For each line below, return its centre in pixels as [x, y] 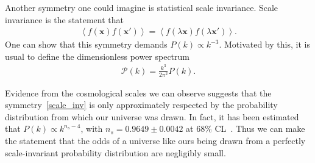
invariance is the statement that [65, 19]
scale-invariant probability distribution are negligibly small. [115, 152]
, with [92, 129]
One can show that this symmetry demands [86, 44]
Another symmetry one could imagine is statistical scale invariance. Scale [142, 7]
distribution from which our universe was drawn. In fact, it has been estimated [152, 116]
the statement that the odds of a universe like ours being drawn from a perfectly [155, 141]
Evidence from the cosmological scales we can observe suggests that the [138, 92]
